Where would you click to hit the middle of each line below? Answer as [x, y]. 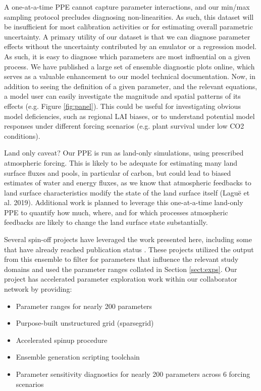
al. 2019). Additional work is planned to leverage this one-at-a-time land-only [124, 202]
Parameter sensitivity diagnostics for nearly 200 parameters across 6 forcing [133, 374]
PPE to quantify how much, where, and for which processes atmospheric [116, 212]
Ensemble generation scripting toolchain [78, 357]
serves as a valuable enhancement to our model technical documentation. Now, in [130, 76]
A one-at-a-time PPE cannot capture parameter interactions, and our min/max [127, 7]
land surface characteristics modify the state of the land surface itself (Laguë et [127, 192]
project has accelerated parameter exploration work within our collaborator [121, 279]
